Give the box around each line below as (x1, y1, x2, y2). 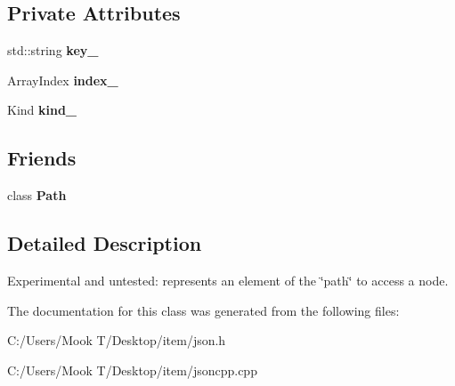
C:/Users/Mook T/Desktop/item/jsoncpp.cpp (7, 360, 257, 379)
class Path (7, 186, 67, 205)
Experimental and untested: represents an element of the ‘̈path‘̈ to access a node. (7, 270, 449, 289)
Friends (7, 144, 77, 172)
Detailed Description (7, 229, 202, 257)
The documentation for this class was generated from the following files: (7, 301, 400, 319)
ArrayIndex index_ (7, 70, 118, 89)
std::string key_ (7, 41, 99, 60)
